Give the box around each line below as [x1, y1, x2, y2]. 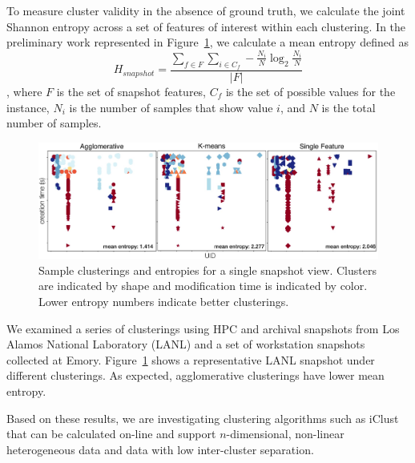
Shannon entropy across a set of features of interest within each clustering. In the [6, 18, 406, 34]
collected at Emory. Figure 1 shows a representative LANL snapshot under [6, 351, 375, 368]
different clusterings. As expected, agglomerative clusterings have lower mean [6, 367, 385, 384]
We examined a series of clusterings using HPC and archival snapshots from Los [6, 320, 400, 336]
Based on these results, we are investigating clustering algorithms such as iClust [6, 409, 399, 426]
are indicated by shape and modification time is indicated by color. [38, 277, 368, 294]
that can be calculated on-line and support [6, 425, 216, 442]
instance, [6, 99, 50, 115]
